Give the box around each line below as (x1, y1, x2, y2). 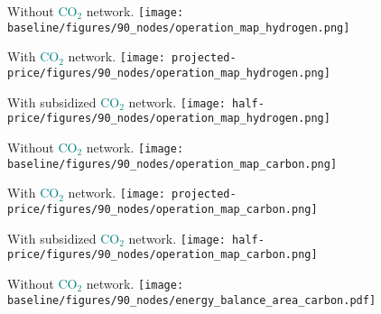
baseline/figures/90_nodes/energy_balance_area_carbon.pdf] (7, 293, 376, 307)
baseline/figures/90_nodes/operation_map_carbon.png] (7, 157, 338, 171)
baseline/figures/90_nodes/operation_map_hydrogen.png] (7, 21, 350, 34)
